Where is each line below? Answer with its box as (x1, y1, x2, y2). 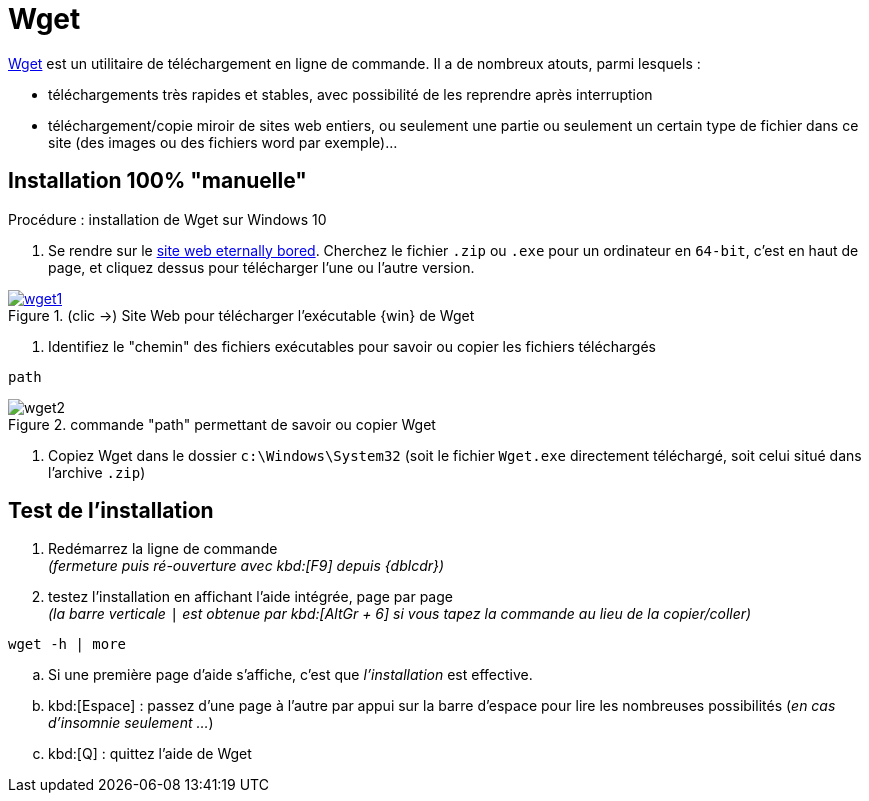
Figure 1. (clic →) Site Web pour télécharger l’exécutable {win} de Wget (8, 306, 475, 324)
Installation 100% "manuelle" (8, 168, 307, 194)
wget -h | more (8, 636, 127, 653)
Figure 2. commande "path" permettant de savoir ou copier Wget (8, 415, 436, 433)
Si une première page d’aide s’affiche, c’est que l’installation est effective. (48, 666, 533, 684)
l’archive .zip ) (48, 463, 146, 481)
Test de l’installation (8, 498, 214, 524)
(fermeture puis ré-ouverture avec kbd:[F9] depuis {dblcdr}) (48, 557, 445, 575)
